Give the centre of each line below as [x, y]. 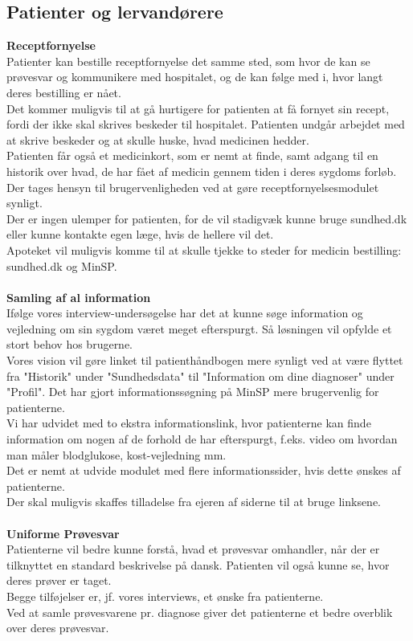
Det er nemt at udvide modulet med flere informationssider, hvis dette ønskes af [204, 470]
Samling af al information [79, 297]
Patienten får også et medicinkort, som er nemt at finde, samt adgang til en [192, 155]
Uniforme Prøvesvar [63, 533]
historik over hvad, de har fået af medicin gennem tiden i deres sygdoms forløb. [202, 171]
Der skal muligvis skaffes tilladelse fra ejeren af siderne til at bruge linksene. [194, 502]
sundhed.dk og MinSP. [62, 265]
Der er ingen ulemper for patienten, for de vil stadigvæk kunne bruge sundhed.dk [207, 218]
